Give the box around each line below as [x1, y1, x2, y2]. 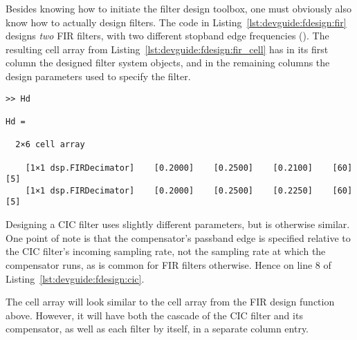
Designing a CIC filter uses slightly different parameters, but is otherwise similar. [6, 217, 350, 232]
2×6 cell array [15, 140, 85, 150]
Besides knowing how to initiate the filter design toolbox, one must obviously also [6, 1, 352, 15]
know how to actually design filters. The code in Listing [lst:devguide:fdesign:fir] [6, 15, 347, 29]
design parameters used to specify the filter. [6, 68, 191, 83]
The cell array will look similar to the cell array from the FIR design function [6, 294, 335, 309]
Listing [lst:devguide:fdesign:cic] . [6, 271, 145, 285]
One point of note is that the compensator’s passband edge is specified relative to [6, 230, 351, 245]
